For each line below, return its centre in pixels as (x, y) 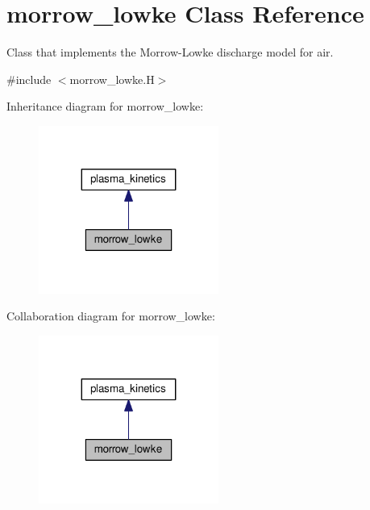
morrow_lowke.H (112, 79)
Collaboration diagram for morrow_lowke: (111, 316)
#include (29, 79)
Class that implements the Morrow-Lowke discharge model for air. (170, 52)
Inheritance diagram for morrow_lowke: (105, 106)
